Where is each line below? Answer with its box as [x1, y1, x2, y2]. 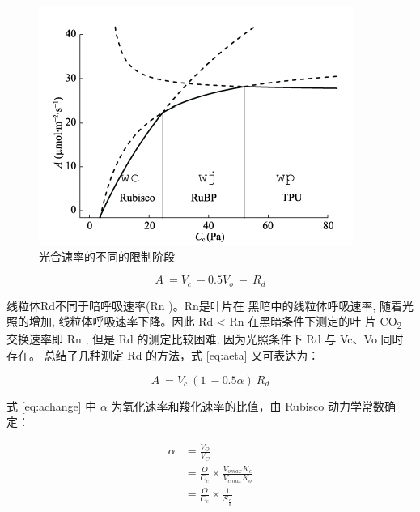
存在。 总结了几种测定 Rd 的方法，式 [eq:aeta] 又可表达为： [6, 346, 320, 363]
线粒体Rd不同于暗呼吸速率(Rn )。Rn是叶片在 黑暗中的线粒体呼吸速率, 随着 [6, 297, 403, 314]
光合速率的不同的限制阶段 [39, 247, 175, 264]
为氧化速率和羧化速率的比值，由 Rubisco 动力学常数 [111, 397, 384, 414]
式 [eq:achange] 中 [6, 397, 97, 414]
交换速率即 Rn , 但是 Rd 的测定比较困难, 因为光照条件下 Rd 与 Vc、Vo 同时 [6, 331, 404, 348]
